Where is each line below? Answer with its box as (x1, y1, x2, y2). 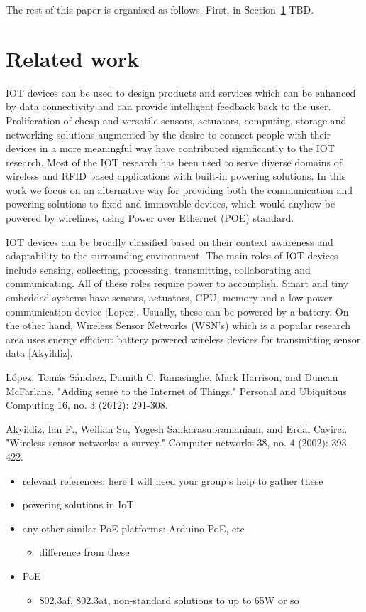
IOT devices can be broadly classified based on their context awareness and (6, 234, 333, 249)
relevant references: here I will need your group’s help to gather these (22, 473, 323, 488)
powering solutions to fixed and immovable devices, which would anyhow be (6, 196, 335, 211)
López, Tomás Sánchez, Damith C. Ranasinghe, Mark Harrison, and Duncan (6, 370, 338, 384)
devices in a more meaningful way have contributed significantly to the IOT (6, 141, 335, 156)
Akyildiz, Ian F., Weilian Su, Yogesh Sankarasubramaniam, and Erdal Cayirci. (6, 421, 348, 436)
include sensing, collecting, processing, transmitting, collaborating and (6, 262, 311, 277)
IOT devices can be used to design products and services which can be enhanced (6, 85, 356, 100)
